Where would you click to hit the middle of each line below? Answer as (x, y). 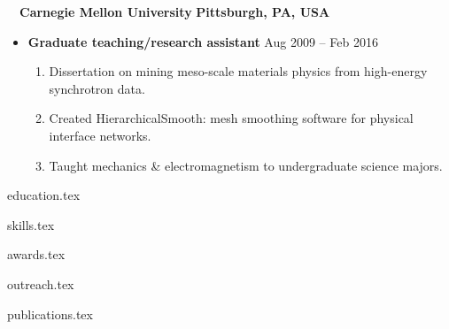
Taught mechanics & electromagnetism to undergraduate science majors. (246, 165)
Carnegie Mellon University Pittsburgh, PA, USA (175, 11)
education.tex (44, 195)
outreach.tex (41, 283)
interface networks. (100, 135)
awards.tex (36, 254)
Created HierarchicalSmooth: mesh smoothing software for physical (231, 118)
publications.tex (50, 314)
